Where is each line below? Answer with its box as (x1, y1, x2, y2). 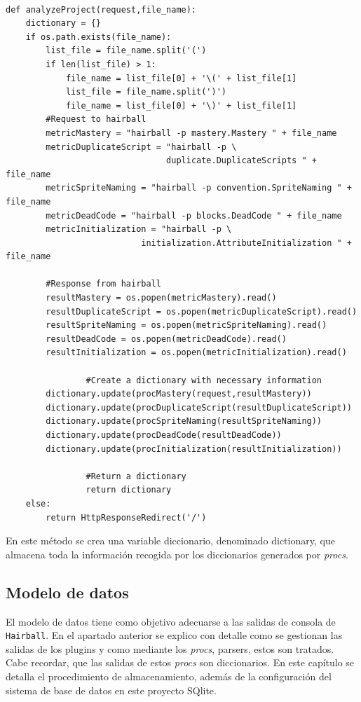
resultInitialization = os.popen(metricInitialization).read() (46, 347, 347, 358)
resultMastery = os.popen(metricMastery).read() (46, 293, 277, 303)
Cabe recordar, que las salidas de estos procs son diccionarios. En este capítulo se (6, 655, 355, 670)
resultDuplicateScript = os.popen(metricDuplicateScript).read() (46, 306, 357, 317)
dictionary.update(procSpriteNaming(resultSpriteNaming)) (46, 416, 322, 427)
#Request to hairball (46, 114, 147, 125)
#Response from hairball (46, 279, 161, 289)
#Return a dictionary (86, 471, 186, 481)
